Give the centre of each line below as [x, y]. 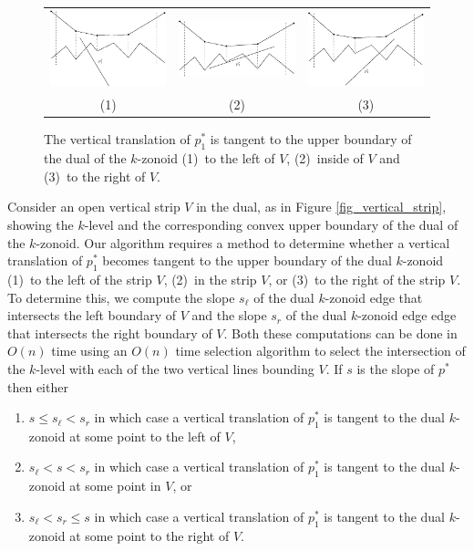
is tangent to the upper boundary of [311, 139]
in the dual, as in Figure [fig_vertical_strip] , [321, 207]
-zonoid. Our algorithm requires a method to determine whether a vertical [243, 242]
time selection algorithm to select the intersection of [320, 351]
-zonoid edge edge [407, 315]
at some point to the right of [149, 535]
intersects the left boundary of [92, 315]
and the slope [229, 315]
